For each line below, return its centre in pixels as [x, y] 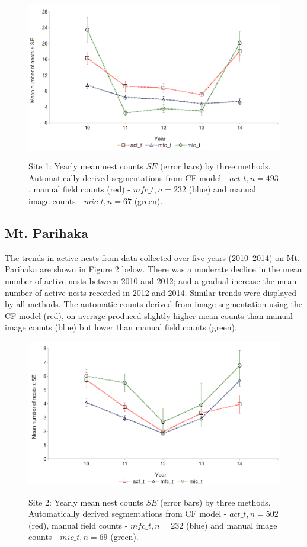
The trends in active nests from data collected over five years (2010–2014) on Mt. [152, 257]
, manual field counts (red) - [80, 189]
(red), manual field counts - [78, 525]
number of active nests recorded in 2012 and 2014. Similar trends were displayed [151, 292]
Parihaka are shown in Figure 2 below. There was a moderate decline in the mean [153, 269]
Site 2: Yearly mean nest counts [86, 502]
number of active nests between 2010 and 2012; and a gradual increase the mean [151, 281]
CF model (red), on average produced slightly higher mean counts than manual [149, 315]
